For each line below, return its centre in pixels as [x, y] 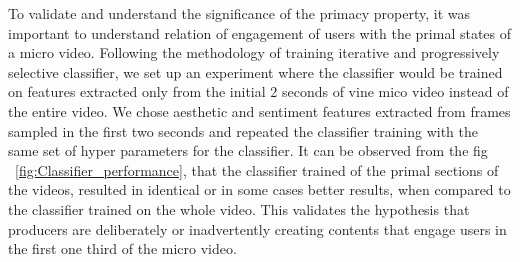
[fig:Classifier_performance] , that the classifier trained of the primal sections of [257, 169]
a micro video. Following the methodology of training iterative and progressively [254, 52]
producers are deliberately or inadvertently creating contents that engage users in [257, 228]
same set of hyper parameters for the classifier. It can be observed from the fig [248, 150]
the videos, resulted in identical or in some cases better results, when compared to [259, 189]
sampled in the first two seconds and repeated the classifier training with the [243, 130]
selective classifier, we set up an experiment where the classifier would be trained [255, 71]
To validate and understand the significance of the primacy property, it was [239, 13]
